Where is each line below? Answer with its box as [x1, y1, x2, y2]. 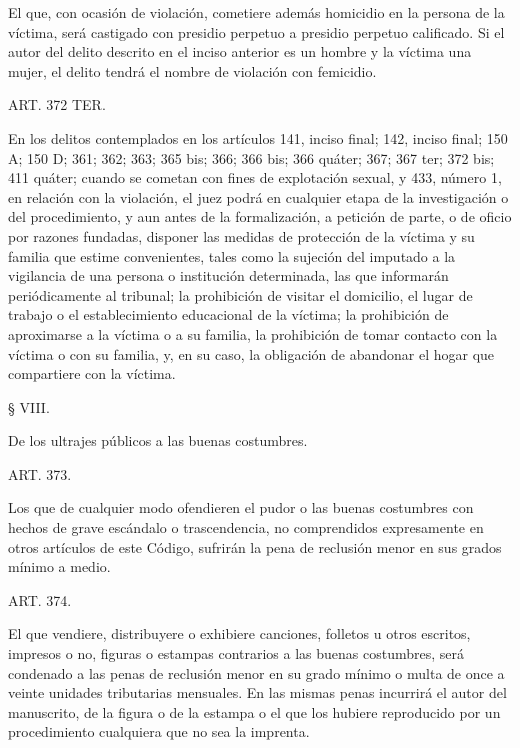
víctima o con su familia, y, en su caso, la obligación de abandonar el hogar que [8, 343, 495, 364]
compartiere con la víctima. [8, 363, 176, 384]
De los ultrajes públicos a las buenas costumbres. [8, 430, 308, 451]
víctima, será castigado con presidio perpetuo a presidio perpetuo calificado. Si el [8, 21, 505, 42]
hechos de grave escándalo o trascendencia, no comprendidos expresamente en [8, 517, 484, 538]
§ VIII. [8, 396, 50, 417]
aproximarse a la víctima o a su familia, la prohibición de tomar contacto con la [8, 323, 498, 344]
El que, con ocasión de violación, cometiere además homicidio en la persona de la [8, 2, 505, 22]
